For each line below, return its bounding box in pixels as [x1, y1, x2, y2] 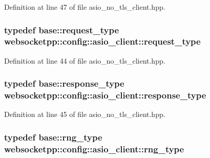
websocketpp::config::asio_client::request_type [4, 35, 201, 48]
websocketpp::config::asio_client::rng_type [4, 142, 184, 155]
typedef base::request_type [4, 23, 119, 36]
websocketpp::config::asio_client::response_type [4, 89, 206, 102]
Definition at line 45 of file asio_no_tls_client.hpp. [4, 109, 165, 120]
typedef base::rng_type [4, 130, 102, 143]
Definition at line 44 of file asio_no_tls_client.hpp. [4, 55, 165, 66]
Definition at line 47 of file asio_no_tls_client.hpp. [4, 2, 165, 12]
